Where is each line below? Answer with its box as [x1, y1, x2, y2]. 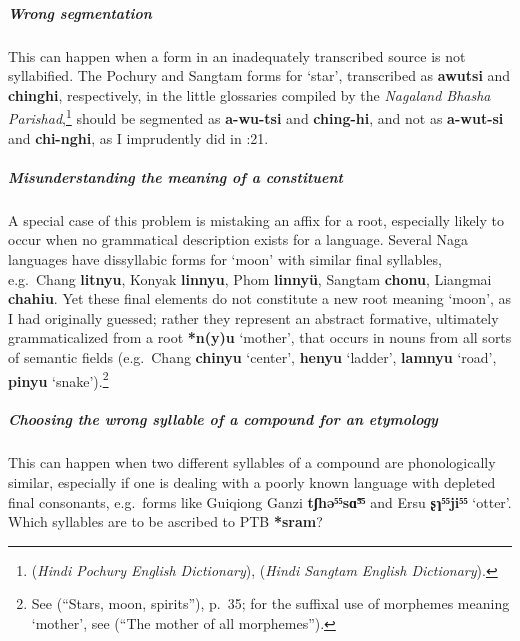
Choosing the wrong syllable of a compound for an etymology [8, 409, 438, 430]
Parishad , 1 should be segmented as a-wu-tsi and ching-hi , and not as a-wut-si [8, 105, 504, 128]
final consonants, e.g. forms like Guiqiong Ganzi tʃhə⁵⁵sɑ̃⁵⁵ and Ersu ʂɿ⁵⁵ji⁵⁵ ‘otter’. [8, 491, 512, 512]
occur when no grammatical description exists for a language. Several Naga [8, 229, 469, 250]
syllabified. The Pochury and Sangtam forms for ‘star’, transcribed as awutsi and [8, 65, 511, 86]
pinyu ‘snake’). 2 [8, 367, 109, 391]
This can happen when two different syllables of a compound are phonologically [8, 452, 496, 473]
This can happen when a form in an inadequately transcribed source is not [8, 45, 466, 66]
